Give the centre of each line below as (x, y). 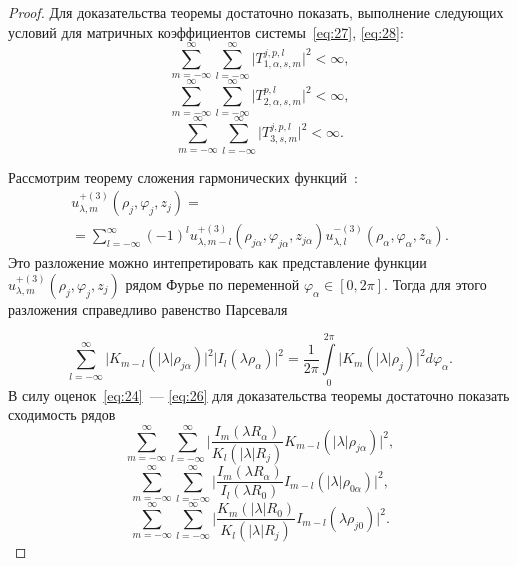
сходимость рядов (62, 414)
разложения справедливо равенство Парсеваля (148, 308)
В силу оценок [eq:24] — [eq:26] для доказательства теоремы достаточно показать (259, 394)
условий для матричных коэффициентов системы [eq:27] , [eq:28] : (206, 31)
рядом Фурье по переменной (212, 283)
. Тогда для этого (435, 283)
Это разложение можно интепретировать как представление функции (217, 262)
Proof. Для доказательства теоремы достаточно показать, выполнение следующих (256, 12)
